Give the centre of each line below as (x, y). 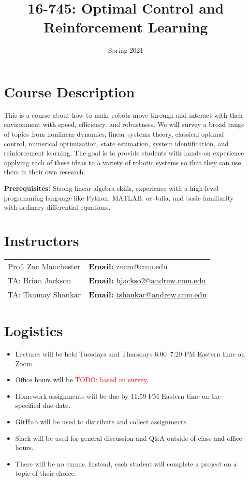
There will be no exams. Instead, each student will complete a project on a (126, 463)
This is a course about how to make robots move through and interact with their (124, 115)
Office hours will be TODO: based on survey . (82, 380)
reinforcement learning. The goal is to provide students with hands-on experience (124, 153)
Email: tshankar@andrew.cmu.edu (148, 294)
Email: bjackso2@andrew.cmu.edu (147, 280)
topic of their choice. (46, 473)
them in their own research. (45, 172)
